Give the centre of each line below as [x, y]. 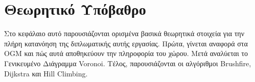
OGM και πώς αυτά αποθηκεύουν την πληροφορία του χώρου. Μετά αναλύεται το [126, 53]
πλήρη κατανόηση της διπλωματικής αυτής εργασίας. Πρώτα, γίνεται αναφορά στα [126, 43]
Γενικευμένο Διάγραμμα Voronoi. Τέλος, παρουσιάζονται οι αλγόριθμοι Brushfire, [128, 63]
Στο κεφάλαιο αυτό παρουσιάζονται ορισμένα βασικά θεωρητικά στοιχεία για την [124, 33]
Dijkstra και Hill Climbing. [46, 73]
